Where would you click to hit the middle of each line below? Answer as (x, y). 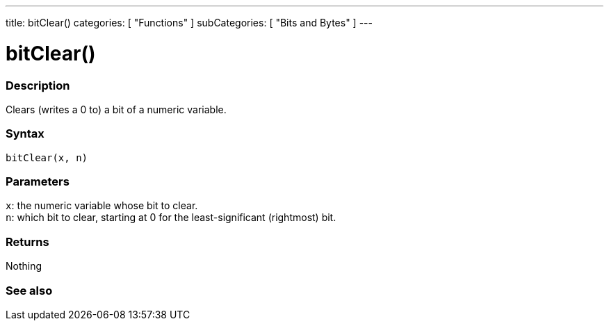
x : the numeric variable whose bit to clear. (102, 206)
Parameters (38, 181)
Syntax (25, 134)
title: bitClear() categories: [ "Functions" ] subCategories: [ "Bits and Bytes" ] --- (189, 23)
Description (38, 85)
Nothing (24, 266)
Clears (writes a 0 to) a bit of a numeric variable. (116, 109)
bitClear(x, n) (47, 157)
